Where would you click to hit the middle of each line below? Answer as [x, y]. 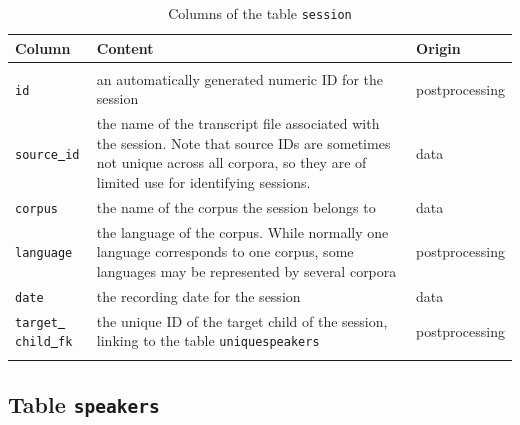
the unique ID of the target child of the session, [242, 320]
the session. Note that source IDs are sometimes [243, 142]
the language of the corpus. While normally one [242, 231]
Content [125, 47]
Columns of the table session [260, 13]
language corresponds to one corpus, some [225, 251]
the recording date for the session [198, 295]
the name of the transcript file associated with [238, 123]
